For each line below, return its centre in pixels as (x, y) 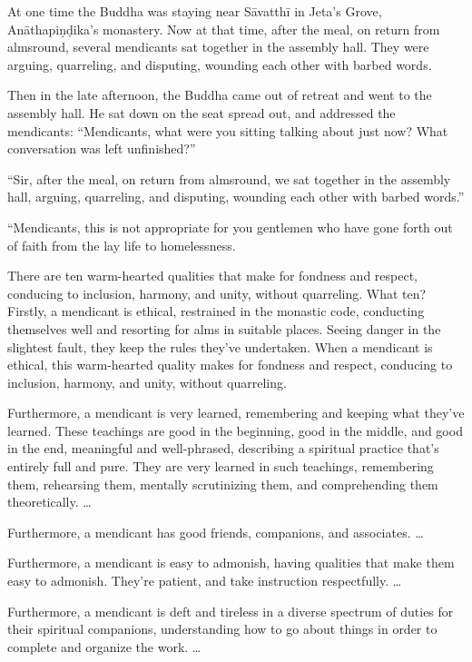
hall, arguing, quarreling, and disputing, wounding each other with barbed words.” (236, 197)
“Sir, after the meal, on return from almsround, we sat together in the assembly (229, 178)
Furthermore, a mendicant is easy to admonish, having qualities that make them (231, 563)
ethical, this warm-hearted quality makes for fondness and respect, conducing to (230, 365)
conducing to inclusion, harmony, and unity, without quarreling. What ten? (217, 293)
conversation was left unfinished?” (102, 148)
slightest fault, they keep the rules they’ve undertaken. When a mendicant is (220, 346)
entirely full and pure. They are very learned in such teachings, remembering (221, 466)
